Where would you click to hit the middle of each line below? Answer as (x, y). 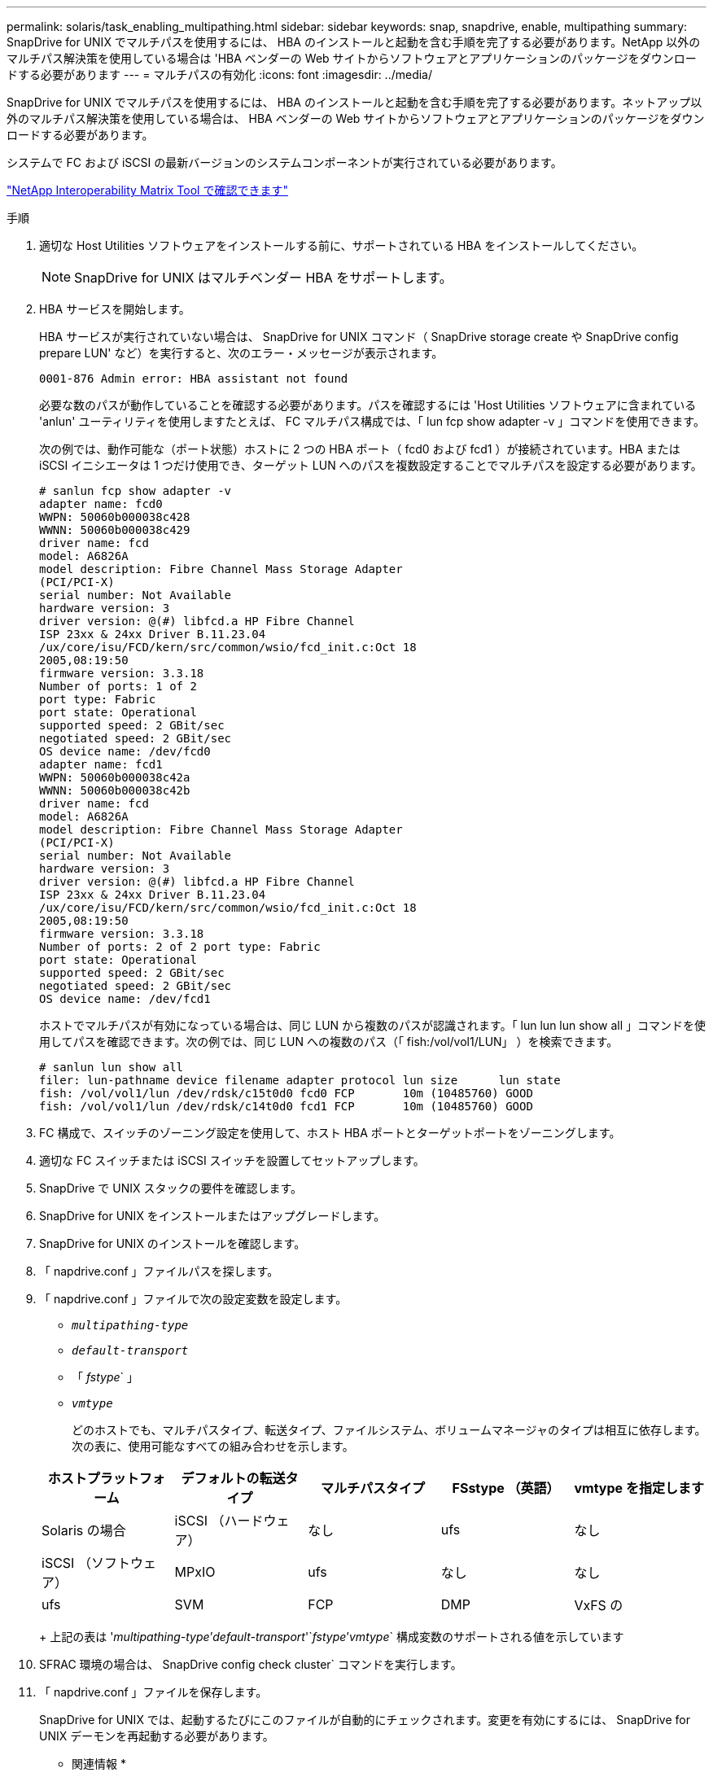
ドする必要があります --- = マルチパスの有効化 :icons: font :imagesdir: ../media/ (220, 74)
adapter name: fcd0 (101, 504)
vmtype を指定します (639, 1488)
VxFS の (599, 1605)
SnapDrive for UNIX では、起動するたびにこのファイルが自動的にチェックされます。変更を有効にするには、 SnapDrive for (365, 1720)
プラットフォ (126, 1478)
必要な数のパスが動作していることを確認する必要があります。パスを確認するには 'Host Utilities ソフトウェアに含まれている (368, 405)
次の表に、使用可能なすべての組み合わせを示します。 (213, 1446)
